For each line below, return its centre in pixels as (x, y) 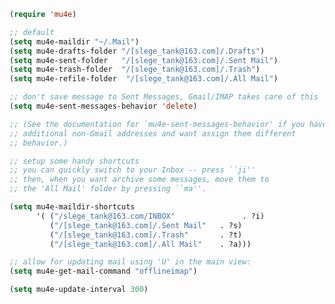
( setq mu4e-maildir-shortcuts (72, 207)
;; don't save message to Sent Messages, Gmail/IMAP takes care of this (164, 97)
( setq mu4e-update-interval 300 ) (79, 290)
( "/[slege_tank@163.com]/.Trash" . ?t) (146, 235)
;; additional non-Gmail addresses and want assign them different (153, 133)
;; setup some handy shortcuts (74, 161)
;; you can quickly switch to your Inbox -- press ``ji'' (132, 170)
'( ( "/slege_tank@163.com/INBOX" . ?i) (150, 216)
